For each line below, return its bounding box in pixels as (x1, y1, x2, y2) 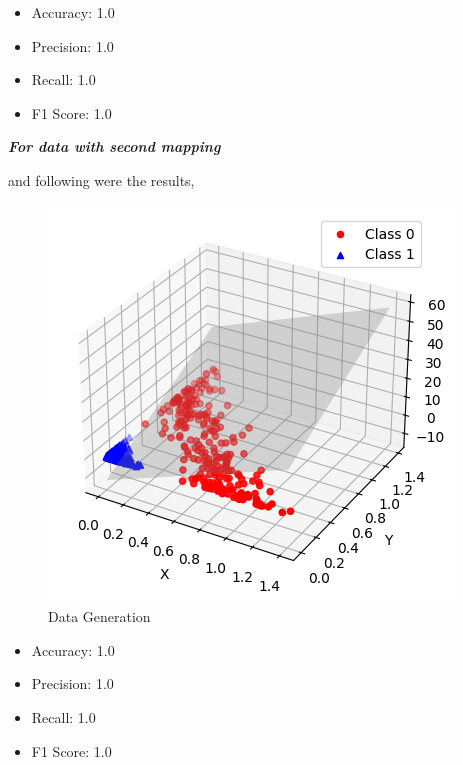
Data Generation (48, 606, 151, 627)
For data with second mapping (8, 136, 221, 157)
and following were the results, (8, 169, 195, 190)
